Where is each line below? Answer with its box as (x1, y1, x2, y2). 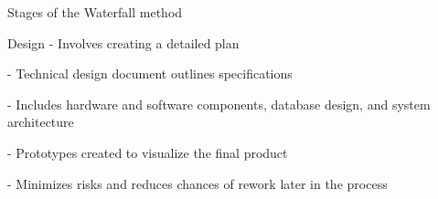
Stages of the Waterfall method (7, 3, 183, 21)
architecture (7, 112, 74, 131)
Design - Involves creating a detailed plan (7, 33, 240, 52)
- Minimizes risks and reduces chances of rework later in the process (7, 173, 388, 193)
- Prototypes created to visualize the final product (7, 142, 288, 162)
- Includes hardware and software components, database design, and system (7, 94, 431, 113)
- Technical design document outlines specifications (7, 64, 293, 83)
